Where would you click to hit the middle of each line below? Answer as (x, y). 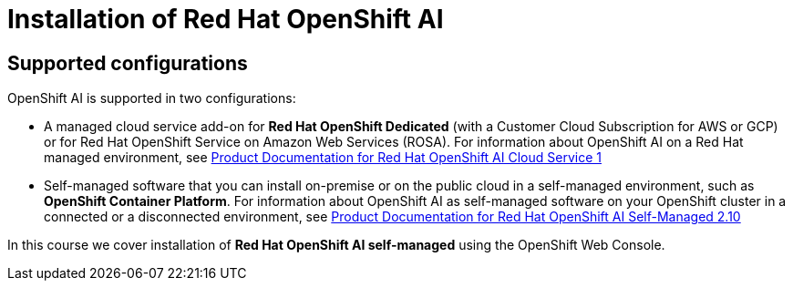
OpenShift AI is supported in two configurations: (152, 98)
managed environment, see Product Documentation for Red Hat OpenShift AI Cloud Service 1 (323, 158)
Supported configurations (128, 63)
